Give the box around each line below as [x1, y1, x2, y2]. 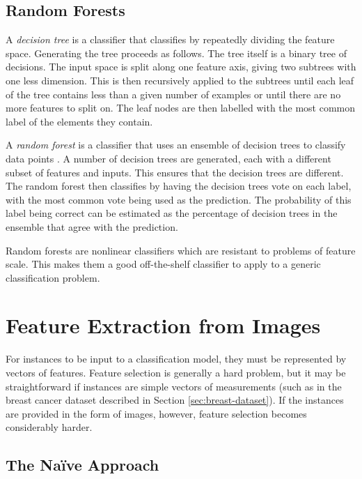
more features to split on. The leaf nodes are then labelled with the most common [6, 100, 356, 115]
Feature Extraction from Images [6, 311, 321, 340]
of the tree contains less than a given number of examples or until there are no [6, 86, 341, 101]
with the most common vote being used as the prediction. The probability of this [6, 192, 352, 206]
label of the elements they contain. [6, 114, 153, 128]
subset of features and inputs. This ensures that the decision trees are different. [6, 165, 344, 179]
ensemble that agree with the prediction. [6, 219, 178, 234]
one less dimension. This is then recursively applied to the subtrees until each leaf [6, 73, 354, 87]
